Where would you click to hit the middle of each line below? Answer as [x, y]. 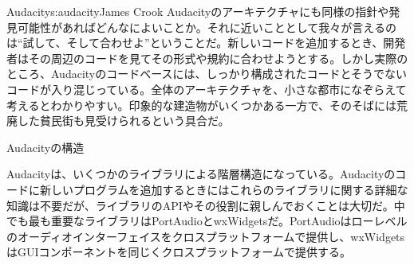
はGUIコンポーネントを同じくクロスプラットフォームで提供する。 [179, 252]
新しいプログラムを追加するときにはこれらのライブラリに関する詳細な [224, 189]
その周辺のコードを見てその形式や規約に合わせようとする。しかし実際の [218, 58]
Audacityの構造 [45, 147]
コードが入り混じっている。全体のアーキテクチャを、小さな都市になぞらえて [207, 89]
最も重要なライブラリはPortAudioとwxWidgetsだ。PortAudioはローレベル [218, 221]
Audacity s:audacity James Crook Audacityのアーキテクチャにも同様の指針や [198, 11]
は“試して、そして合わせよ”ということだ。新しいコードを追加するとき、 [195, 43]
